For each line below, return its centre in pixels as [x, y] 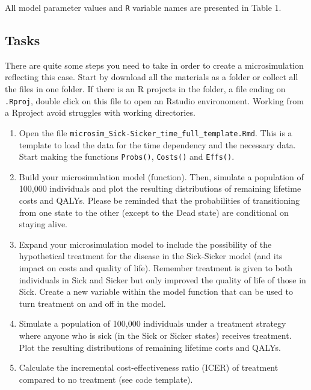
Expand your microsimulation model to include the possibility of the [145, 244]
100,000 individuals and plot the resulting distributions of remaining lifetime [160, 188]
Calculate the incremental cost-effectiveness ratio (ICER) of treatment [149, 367]
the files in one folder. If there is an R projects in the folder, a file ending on [145, 89]
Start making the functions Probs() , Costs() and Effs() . [127, 156]
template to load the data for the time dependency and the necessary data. [157, 144]
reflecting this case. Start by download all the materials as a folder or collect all [152, 77]
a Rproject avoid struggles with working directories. [100, 112]
